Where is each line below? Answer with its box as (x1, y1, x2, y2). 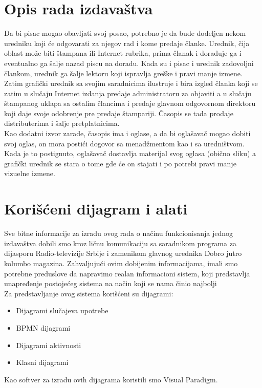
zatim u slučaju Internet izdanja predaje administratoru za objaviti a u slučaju (4, 88, 252, 98)
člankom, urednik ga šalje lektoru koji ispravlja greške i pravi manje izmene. (4, 68, 243, 78)
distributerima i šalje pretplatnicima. (4, 118, 120, 128)
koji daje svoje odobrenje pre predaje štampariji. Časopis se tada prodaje (4, 107, 233, 118)
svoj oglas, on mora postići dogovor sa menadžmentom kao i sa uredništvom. (4, 138, 245, 148)
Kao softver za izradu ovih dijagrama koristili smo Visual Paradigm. (4, 374, 218, 384)
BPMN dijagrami (16, 322, 71, 333)
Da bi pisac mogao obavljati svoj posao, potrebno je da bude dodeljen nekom (4, 28, 246, 38)
